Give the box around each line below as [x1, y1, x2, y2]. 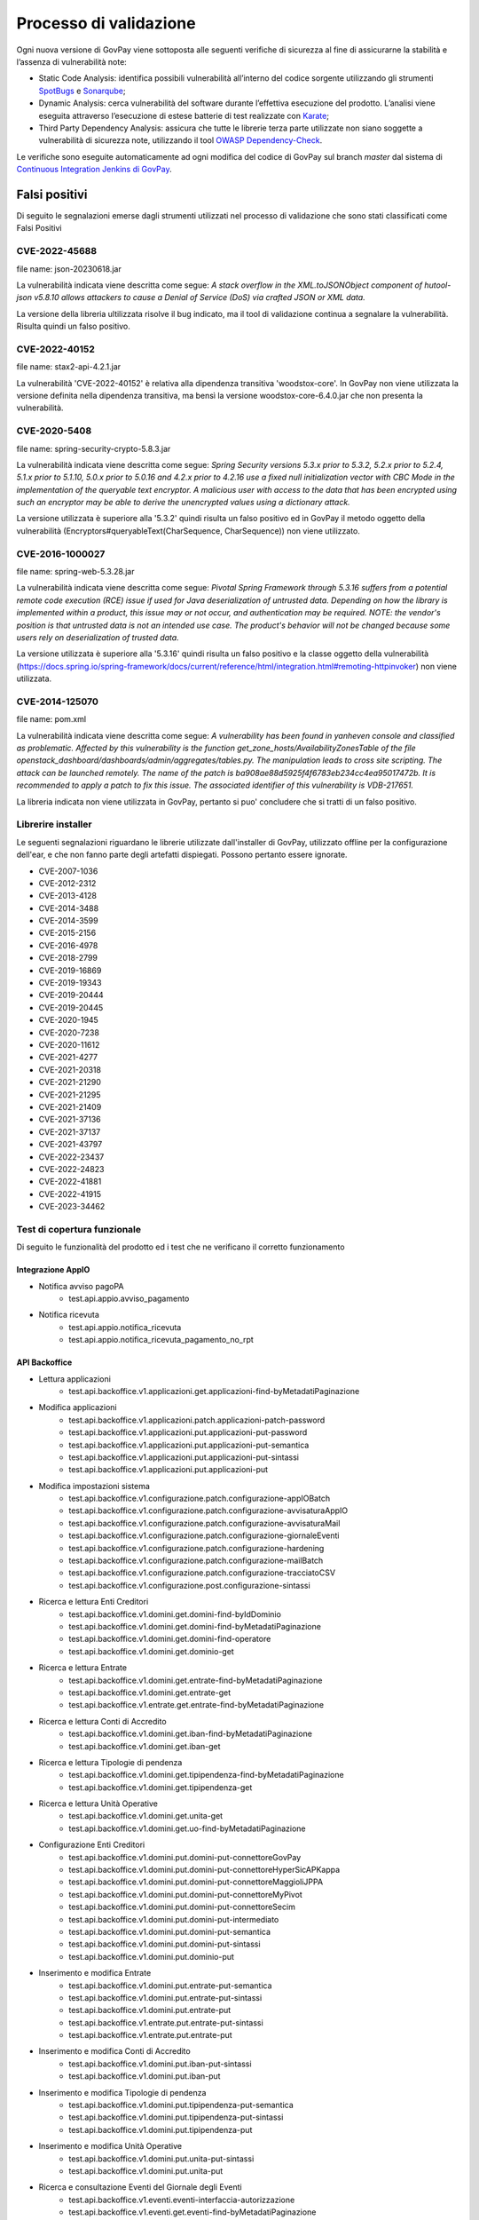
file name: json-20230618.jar [16, 263, 122, 274]
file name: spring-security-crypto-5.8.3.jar [16, 443, 171, 454]
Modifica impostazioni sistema [38, 1480, 151, 1491]
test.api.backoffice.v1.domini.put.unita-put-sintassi [68, 2153, 255, 2164]
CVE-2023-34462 [38, 1201, 106, 1212]
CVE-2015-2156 [38, 928, 97, 939]
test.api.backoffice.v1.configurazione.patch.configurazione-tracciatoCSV [68, 1567, 336, 1578]
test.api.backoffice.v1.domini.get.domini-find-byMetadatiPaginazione [68, 1621, 321, 1631]
